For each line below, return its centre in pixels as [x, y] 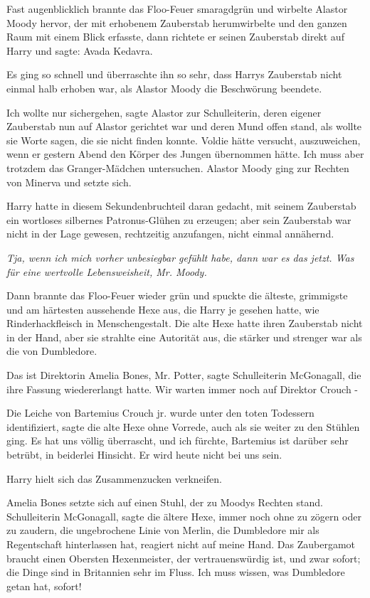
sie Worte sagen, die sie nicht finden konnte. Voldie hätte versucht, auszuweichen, [184, 140]
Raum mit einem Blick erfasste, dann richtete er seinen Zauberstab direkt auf [175, 37]
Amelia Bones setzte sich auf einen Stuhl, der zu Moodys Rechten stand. [165, 502]
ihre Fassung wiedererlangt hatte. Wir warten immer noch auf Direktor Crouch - [183, 389]
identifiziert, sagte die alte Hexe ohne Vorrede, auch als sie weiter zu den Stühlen [183, 426]
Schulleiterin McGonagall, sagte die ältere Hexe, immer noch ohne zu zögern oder [184, 516]
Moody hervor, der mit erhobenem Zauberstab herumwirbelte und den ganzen [177, 22]
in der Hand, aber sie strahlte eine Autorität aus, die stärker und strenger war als [184, 337]
